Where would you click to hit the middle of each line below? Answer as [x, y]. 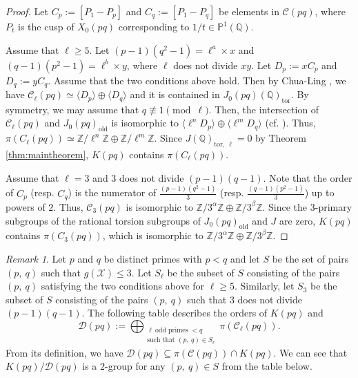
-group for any [135, 366]
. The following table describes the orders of [175, 313]
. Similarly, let [265, 286]
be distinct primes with [153, 258]
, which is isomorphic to [153, 235]
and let [245, 258]
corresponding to [154, 26]
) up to [319, 192]
